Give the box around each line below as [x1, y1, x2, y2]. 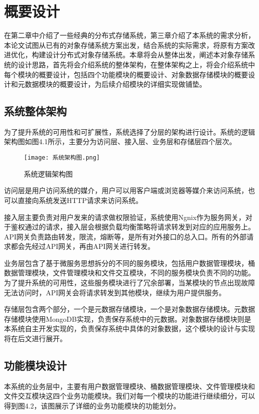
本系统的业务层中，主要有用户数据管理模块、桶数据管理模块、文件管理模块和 [4, 381, 255, 391]
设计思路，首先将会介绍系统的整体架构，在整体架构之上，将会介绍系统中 [17, 59, 255, 69]
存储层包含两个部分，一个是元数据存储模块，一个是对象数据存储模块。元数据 [4, 304, 255, 314]
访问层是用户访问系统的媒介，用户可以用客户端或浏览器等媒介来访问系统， [4, 185, 248, 196]
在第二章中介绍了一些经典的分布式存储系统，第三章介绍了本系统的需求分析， [4, 30, 255, 40]
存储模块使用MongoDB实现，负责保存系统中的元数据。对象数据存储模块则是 [4, 313, 252, 324]
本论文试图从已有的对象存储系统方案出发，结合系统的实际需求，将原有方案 [4, 39, 248, 50]
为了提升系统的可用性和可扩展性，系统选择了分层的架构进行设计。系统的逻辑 [4, 126, 255, 137]
